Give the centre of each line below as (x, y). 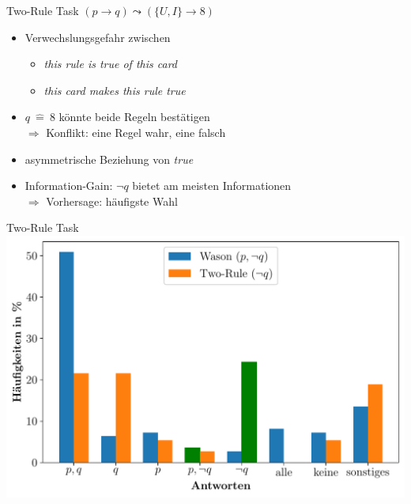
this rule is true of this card (110, 64)
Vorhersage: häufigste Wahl (112, 201)
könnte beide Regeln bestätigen (134, 117)
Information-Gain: (69, 186)
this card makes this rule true (115, 90)
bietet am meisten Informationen (212, 186)
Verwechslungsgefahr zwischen (98, 37)
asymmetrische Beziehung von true (109, 159)
